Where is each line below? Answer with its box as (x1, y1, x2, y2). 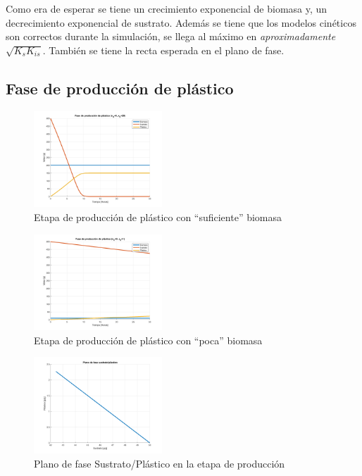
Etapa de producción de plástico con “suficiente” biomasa (34, 209, 282, 224)
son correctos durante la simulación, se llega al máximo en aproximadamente (6, 29, 336, 44)
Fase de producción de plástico (6, 77, 234, 99)
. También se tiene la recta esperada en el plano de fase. (42, 42, 285, 57)
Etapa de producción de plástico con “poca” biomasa (34, 332, 263, 347)
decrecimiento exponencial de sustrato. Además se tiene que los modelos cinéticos (6, 15, 356, 30)
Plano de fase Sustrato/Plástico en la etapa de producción (34, 456, 285, 470)
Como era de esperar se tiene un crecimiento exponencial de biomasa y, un (6, 1, 327, 15)
